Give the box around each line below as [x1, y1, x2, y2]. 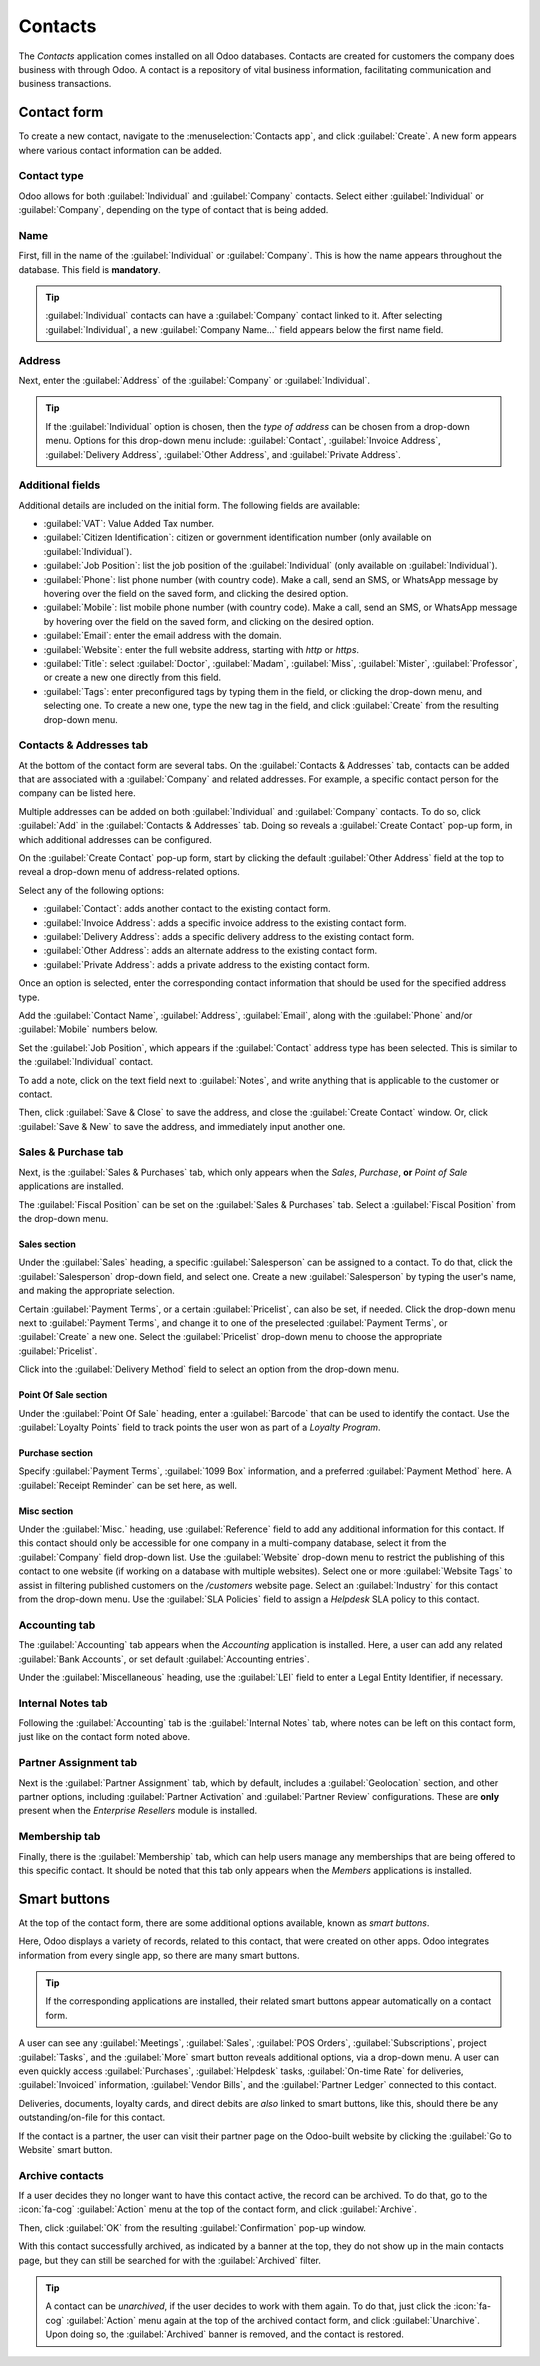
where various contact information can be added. [18, 144, 222, 156]
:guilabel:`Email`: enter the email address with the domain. [43, 630, 282, 642]
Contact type [18, 169, 84, 183]
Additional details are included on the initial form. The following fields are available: [18, 499, 360, 511]
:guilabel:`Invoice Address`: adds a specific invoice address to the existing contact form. [43, 916, 407, 929]
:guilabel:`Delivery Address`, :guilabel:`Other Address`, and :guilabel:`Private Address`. [45, 448, 402, 460]
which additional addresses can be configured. [18, 833, 212, 845]
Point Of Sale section [18, 1389, 108, 1401]
